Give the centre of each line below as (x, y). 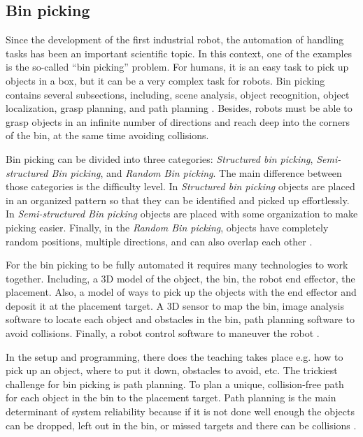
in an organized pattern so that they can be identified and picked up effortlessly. (178, 200)
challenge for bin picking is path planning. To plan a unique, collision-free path (175, 384)
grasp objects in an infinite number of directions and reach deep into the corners (178, 121)
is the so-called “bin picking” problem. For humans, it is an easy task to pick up (177, 67)
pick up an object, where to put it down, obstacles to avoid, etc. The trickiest (172, 370)
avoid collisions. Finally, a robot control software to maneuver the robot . (163, 333)
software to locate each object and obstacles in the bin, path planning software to (180, 319)
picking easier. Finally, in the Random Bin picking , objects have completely (167, 227)
